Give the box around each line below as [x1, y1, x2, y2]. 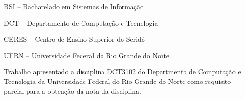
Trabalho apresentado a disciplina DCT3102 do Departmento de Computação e [4, 66, 241, 77]
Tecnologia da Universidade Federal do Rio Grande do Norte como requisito [4, 76, 231, 86]
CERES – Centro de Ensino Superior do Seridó [4, 34, 145, 44]
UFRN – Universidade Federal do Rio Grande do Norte [4, 50, 170, 60]
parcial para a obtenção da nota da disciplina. [4, 85, 141, 96]
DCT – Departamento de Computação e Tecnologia [4, 17, 158, 28]
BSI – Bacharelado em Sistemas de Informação [4, 1, 144, 11]
